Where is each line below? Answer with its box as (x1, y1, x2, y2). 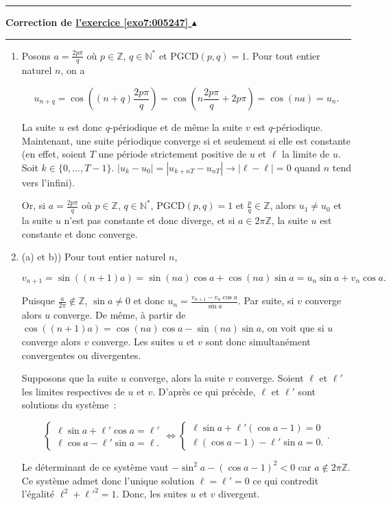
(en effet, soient (21, 147, 86, 161)
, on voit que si (261, 321, 324, 335)
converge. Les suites (92, 334, 175, 348)
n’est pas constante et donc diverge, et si (64, 213, 235, 227)
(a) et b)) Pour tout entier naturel (21, 249, 166, 264)
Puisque (21, 293, 55, 308)
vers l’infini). (21, 175, 75, 189)
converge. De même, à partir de (54, 307, 186, 321)
